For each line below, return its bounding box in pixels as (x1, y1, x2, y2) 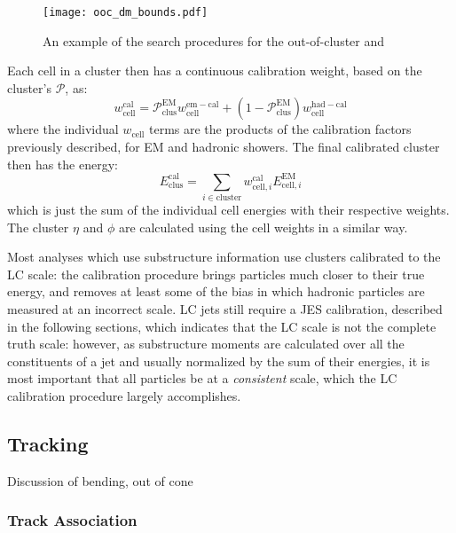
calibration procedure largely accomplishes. (7, 386, 241, 404)
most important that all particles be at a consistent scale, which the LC (7, 369, 397, 388)
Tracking (7, 429, 89, 457)
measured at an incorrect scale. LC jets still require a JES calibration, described (7, 300, 443, 318)
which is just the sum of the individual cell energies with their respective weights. (7, 200, 450, 219)
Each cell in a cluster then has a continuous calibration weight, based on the (7, 61, 422, 80)
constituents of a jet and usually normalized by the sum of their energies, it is (7, 351, 430, 370)
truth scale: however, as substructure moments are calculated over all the (7, 334, 405, 353)
